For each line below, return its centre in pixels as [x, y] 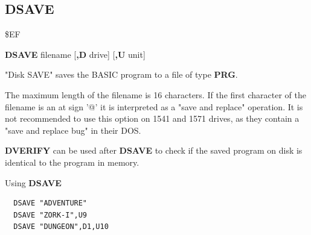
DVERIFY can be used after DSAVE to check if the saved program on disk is [154, 150]
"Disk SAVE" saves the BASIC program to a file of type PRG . [121, 74]
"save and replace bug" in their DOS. [73, 130]
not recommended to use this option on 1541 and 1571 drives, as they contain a [152, 118]
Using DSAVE [33, 182]
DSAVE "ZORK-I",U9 [50, 215]
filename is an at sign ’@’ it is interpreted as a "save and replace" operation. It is [154, 106]
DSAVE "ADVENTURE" [50, 203]
